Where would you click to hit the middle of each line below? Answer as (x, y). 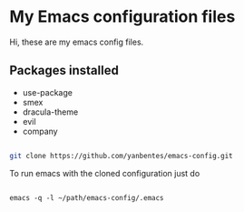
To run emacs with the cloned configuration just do (105, 173)
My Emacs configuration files (122, 17)
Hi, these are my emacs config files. (77, 42)
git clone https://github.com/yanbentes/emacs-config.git (121, 156)
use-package (47, 92)
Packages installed (64, 71)
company (40, 131)
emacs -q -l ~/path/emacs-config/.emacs (87, 197)
